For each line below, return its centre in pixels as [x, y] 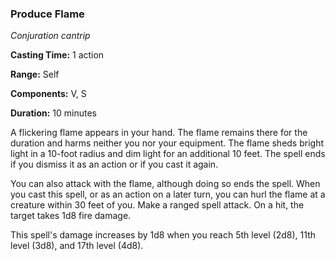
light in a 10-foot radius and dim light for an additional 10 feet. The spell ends [168, 154]
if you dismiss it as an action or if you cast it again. [114, 164]
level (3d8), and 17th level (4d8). [77, 246]
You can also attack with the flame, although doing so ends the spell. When [165, 184]
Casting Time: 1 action [57, 55]
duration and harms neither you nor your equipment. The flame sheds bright [167, 143]
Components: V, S [48, 94]
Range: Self [35, 74]
